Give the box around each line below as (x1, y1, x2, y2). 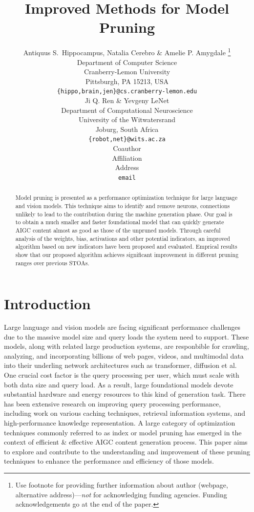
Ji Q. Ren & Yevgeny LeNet (85, 95, 169, 105)
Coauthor (113, 143, 141, 153)
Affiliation (112, 152, 142, 163)
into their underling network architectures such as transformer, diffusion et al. (4, 360, 237, 370)
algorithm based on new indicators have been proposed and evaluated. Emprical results (15, 242, 237, 251)
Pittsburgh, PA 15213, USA (85, 76, 169, 86)
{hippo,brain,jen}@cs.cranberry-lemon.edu (57, 88, 197, 95)
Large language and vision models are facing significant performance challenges (4, 322, 241, 332)
